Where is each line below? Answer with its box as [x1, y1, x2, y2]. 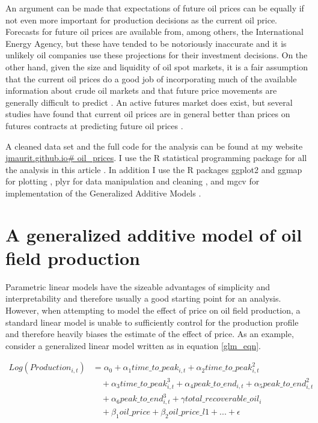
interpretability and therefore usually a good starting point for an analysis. [5, 292, 281, 305]
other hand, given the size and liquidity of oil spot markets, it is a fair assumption [5, 60, 308, 73]
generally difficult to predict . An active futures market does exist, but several [5, 96, 293, 108]
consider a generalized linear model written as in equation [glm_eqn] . [5, 339, 261, 351]
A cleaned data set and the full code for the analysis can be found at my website [5, 139, 303, 152]
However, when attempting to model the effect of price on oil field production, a [5, 304, 301, 316]
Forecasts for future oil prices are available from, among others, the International [5, 25, 304, 38]
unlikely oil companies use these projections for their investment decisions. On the [5, 49, 308, 61]
